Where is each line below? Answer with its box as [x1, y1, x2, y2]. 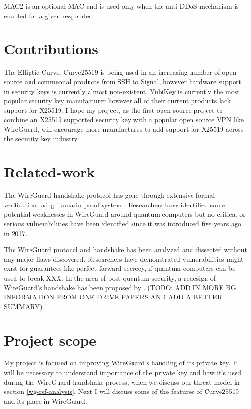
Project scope [4, 330, 97, 349]
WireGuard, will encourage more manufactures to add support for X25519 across [4, 124, 244, 134]
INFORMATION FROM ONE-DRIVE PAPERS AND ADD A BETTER [4, 292, 222, 302]
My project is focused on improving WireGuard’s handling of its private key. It [4, 358, 238, 368]
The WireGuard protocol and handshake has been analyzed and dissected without [4, 244, 248, 254]
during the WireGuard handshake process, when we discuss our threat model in [4, 377, 240, 387]
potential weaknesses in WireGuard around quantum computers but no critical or [4, 209, 246, 219]
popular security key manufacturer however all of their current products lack [4, 95, 231, 106]
